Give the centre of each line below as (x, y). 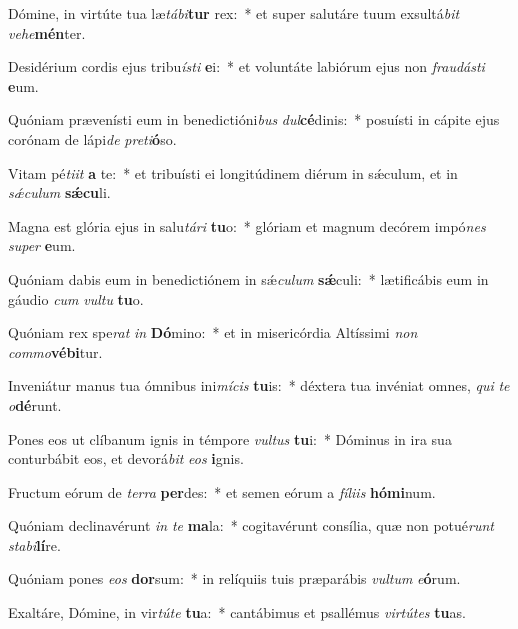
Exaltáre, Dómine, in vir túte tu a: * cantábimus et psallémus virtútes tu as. (237, 612)
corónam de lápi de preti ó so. (92, 138)
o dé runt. (35, 404)
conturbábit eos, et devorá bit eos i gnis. (126, 458)
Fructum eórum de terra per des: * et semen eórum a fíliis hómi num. (222, 491)
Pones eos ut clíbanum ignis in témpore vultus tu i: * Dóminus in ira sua (230, 438)
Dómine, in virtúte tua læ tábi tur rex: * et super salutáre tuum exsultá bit (234, 13)
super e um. (42, 245)
